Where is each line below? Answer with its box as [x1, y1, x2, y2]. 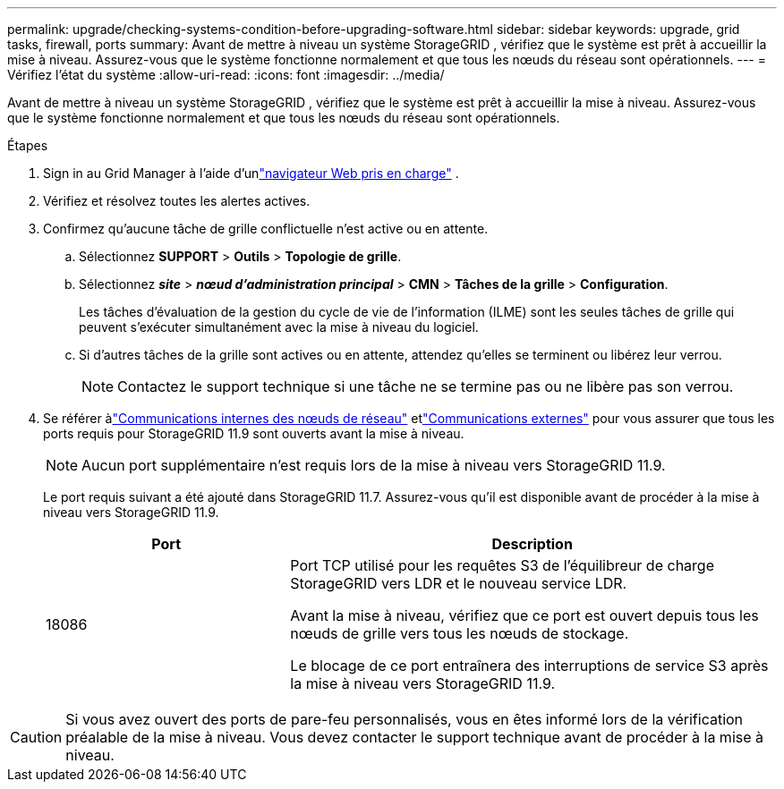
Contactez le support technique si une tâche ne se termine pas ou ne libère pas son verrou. [117, 378, 734, 395]
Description [491, 535, 573, 553]
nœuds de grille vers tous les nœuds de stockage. [290, 624, 629, 642]
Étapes [7, 138, 48, 153]
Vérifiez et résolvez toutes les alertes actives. [43, 193, 311, 208]
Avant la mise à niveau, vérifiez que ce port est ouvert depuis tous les [290, 607, 759, 624]
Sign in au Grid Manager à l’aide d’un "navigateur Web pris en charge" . [43, 165, 459, 181]
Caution [10, 728, 63, 746]
